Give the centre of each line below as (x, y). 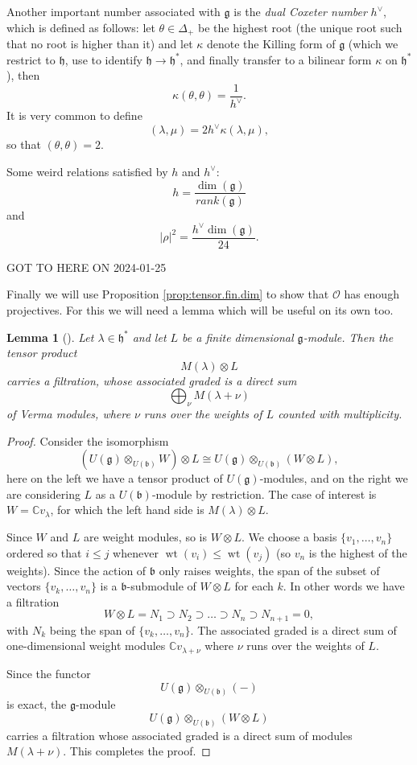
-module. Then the (348, 337)
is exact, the (37, 704)
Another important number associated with (114, 11)
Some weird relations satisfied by (87, 171)
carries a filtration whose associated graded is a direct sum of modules (180, 735)
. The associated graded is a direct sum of (293, 629)
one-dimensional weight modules (86, 646)
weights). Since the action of (76, 570)
